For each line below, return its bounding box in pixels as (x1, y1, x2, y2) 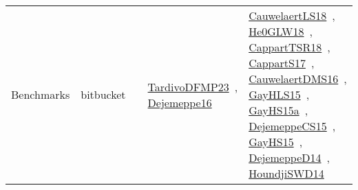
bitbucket (81, 86, 126, 102)
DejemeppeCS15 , (249, 118, 336, 134)
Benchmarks (11, 86, 70, 102)
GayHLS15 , (249, 86, 310, 102)
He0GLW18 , (249, 23, 313, 39)
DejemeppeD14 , (249, 150, 330, 165)
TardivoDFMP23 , (147, 78, 238, 95)
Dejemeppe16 (147, 94, 212, 110)
